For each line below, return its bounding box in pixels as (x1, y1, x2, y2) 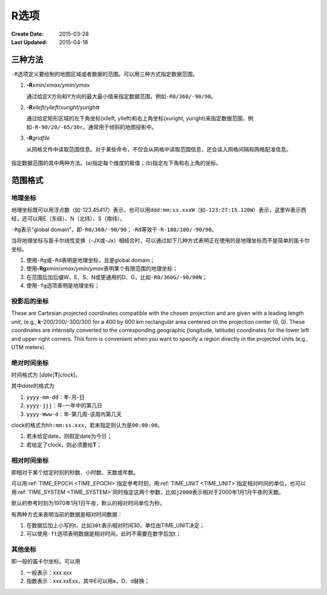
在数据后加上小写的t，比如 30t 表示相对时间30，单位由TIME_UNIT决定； (26, 521, 205, 529)
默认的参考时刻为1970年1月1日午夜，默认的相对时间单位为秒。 (11, 499, 166, 507)
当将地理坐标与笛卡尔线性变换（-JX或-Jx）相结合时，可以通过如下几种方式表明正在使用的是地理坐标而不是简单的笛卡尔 (11, 237, 310, 245)
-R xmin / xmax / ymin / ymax (26, 82, 90, 89)
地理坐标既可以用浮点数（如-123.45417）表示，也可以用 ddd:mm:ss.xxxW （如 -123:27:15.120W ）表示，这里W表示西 (11, 206, 307, 214)
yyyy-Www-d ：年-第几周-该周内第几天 (26, 410, 122, 418)
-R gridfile (26, 134, 50, 142)
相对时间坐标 (11, 456, 49, 464)
